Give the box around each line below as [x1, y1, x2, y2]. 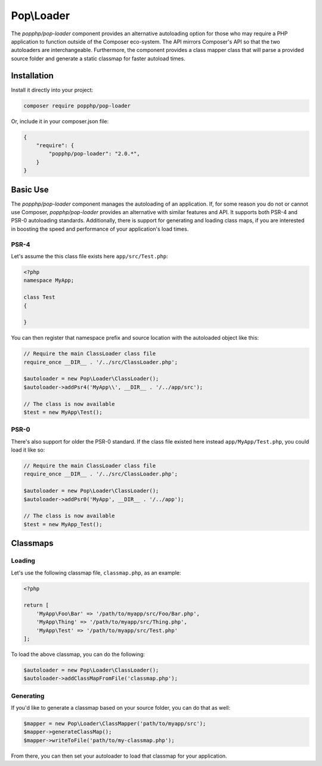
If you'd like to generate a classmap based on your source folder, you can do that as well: [11, 704, 231, 711]
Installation [11, 71, 54, 81]
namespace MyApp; [23, 277, 75, 284]
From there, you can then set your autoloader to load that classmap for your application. [11, 752, 227, 759]
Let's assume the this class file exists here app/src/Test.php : [11, 252, 168, 260]
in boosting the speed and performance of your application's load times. [11, 225, 189, 233]
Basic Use [11, 184, 49, 194]
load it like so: [11, 446, 45, 454]
